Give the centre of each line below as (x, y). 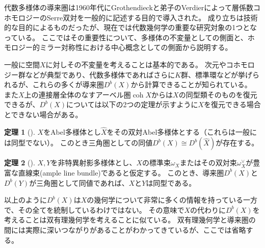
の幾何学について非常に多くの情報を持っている (165, 200)
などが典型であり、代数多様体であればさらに (100, 74)
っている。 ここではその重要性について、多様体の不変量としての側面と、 (126, 37)
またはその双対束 (208, 163)
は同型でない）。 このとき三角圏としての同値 (78, 143)
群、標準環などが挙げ (217, 74)
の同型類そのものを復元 (218, 94)
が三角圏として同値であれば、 (79, 182)
